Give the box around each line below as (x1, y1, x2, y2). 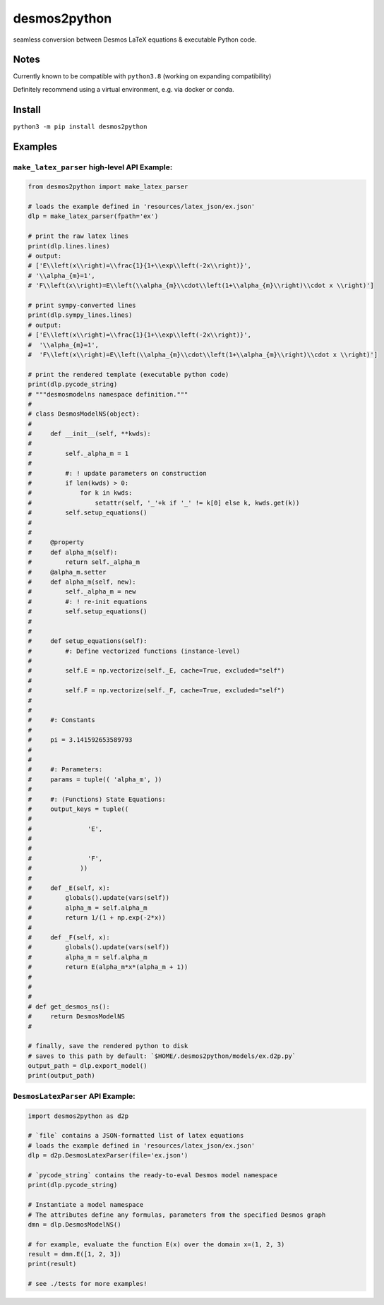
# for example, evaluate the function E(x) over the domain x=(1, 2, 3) (28, 1240, 285, 1249)
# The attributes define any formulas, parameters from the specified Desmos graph (28, 1210, 326, 1219)
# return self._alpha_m (28, 558, 140, 566)
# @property (28, 539, 85, 546)
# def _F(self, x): (28, 934, 111, 942)
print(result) (28, 1260, 77, 1268)
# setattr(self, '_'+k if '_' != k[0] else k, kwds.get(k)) (28, 498, 300, 507)
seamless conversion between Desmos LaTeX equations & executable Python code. (13, 35, 257, 44)
